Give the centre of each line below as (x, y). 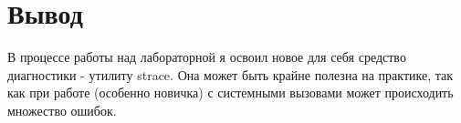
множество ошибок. (62, 110)
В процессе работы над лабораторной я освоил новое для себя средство (207, 57)
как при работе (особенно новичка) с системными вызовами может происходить (230, 92)
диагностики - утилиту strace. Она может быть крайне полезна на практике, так (230, 74)
